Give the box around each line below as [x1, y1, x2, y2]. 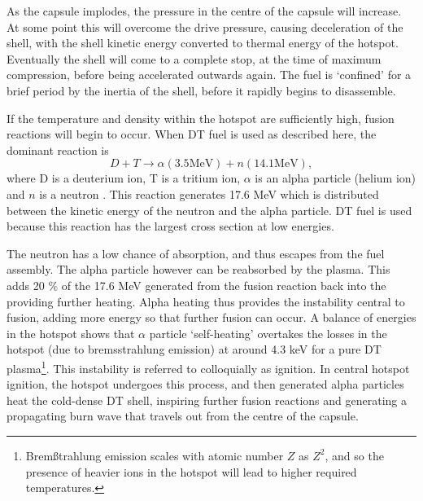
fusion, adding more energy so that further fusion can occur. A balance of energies [7, 309, 416, 326]
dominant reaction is [7, 141, 109, 158]
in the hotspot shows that [7, 324, 135, 341]
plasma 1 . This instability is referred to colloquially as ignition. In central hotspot [7, 357, 410, 376]
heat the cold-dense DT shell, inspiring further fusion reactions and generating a [7, 391, 407, 408]
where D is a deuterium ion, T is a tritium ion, [7, 169, 241, 187]
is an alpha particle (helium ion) [255, 169, 416, 187]
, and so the [325, 446, 384, 464]
